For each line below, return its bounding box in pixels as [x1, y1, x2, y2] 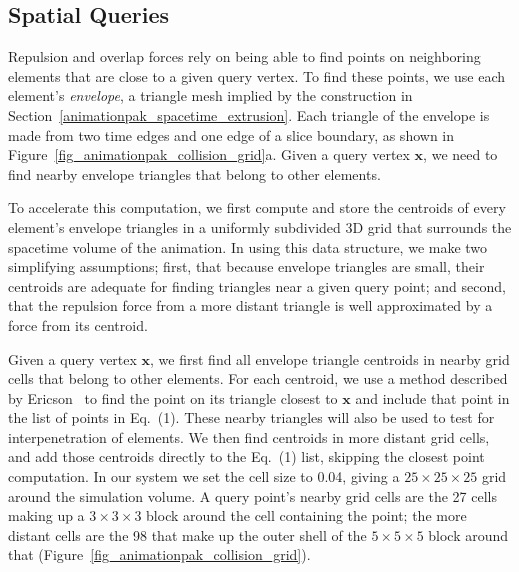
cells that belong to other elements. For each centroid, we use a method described [8, 368, 508, 389]
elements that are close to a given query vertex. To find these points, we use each [8, 65, 506, 86]
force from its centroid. [8, 314, 148, 335]
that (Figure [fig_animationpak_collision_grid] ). [8, 544, 311, 565]
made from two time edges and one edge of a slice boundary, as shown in [8, 124, 455, 145]
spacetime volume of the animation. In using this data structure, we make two [8, 236, 488, 257]
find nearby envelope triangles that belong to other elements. [8, 163, 381, 184]
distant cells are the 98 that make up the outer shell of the [8, 524, 367, 545]
